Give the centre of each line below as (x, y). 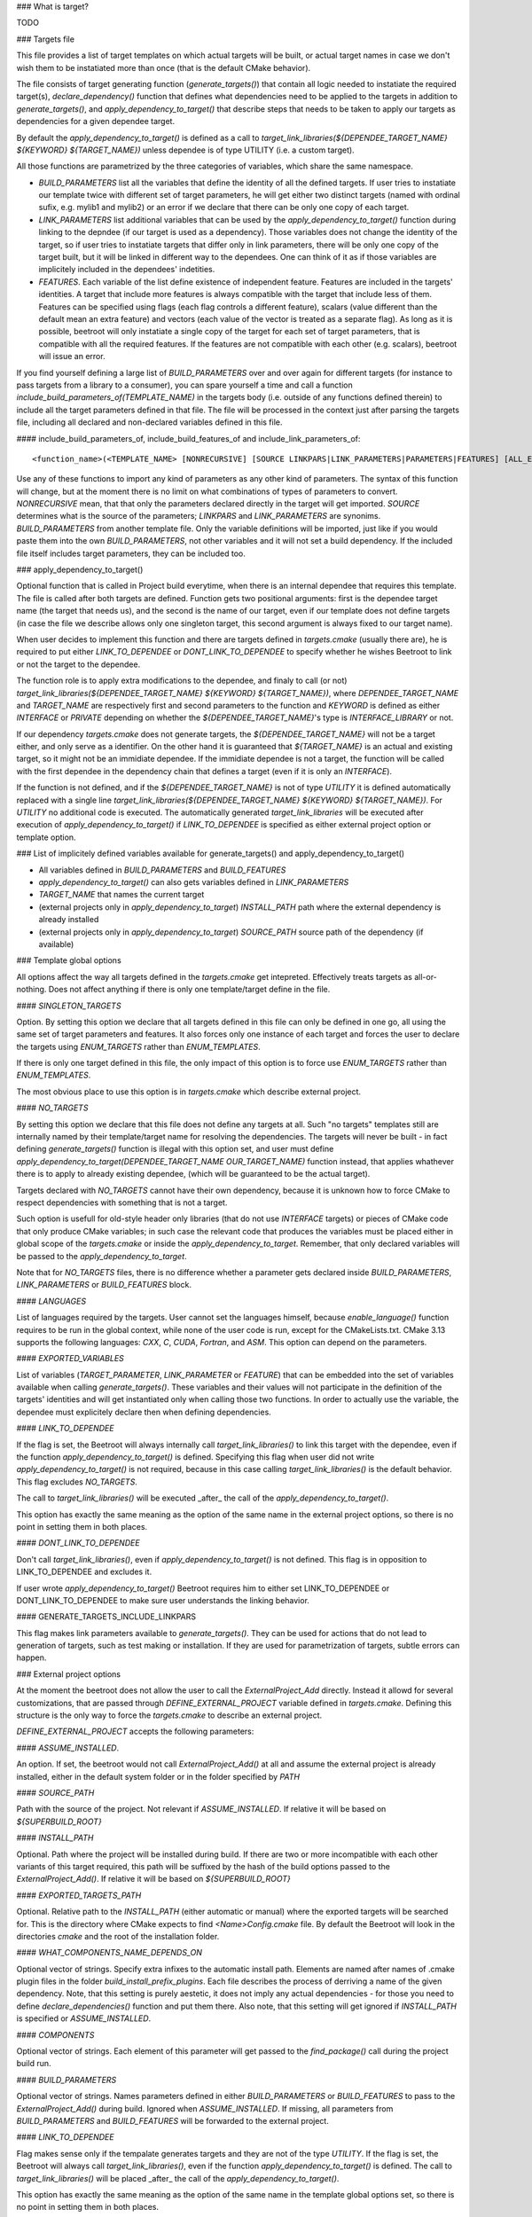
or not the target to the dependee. (78, 664)
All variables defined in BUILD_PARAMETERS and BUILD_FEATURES (162, 870)
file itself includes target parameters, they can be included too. (131, 553)
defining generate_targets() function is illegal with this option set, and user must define (175, 1149)
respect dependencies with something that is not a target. (122, 1203)
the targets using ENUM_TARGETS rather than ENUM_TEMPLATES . (138, 1046)
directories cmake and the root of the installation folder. (118, 1936)
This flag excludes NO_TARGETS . (77, 1482)
